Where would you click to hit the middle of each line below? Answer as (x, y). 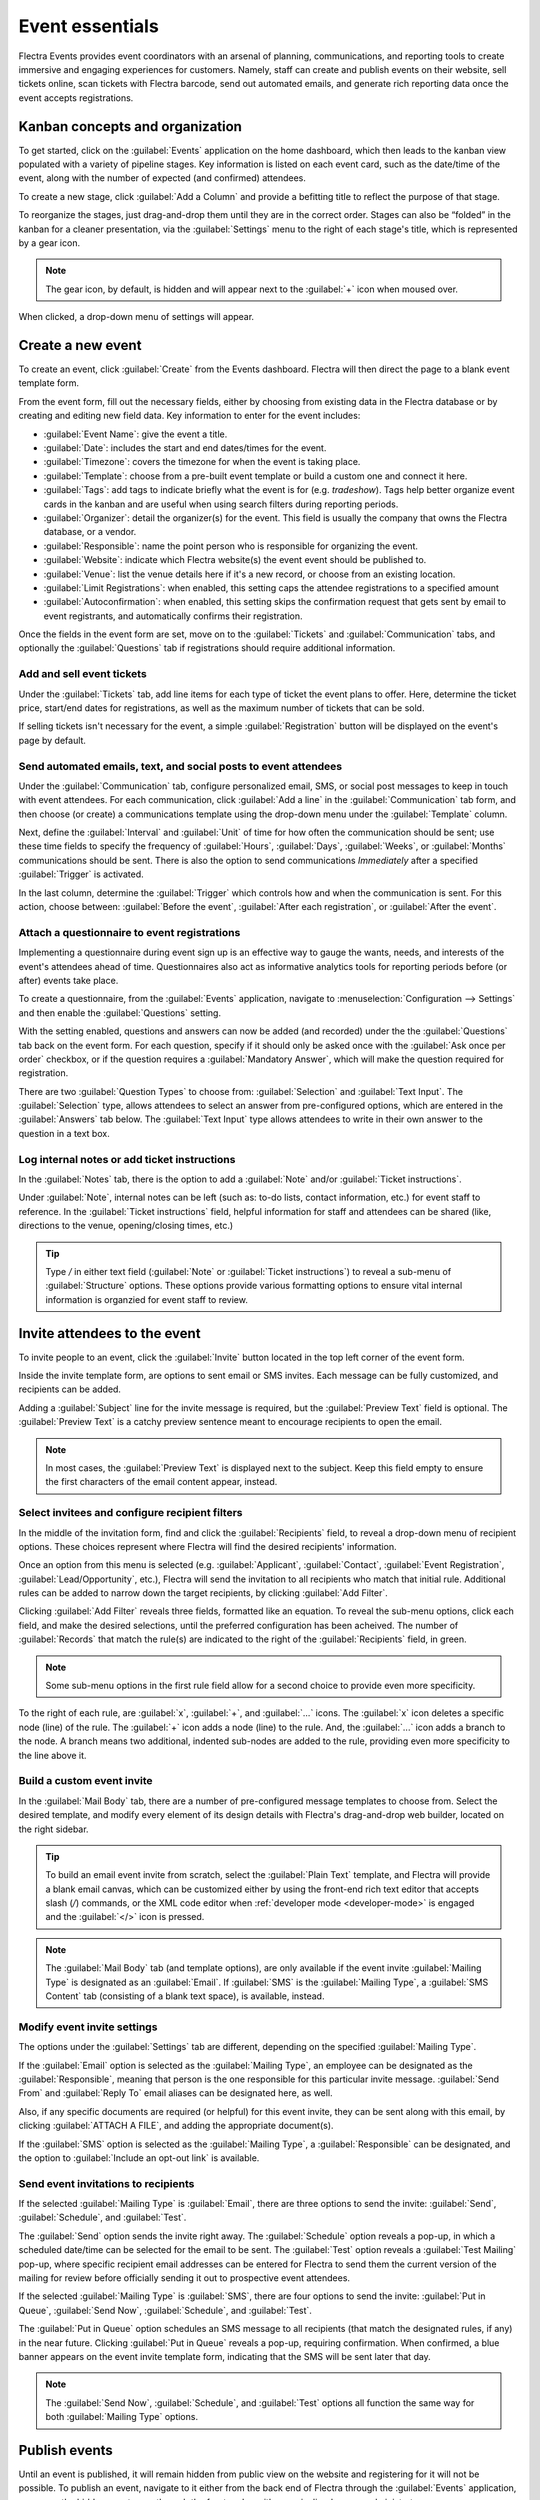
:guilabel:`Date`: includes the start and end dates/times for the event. (185, 448)
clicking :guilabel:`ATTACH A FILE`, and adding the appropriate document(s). (176, 2126)
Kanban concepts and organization (130, 126)
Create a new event (80, 345)
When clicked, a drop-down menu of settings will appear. (136, 317)
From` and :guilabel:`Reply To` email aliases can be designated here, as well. (176, 2093)
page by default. (52, 740)
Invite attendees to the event (109, 1333)
